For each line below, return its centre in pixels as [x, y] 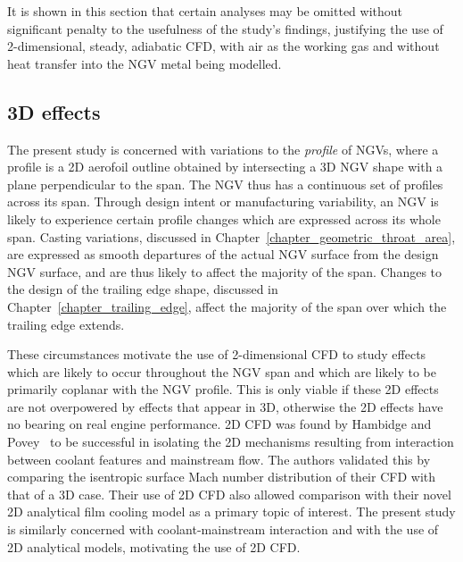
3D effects [54, 111]
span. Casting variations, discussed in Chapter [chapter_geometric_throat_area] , [231, 236]
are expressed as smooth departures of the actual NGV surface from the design [223, 254]
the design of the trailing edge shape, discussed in [143, 289]
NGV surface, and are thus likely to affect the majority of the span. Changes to [225, 271]
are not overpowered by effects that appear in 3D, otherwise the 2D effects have [225, 406]
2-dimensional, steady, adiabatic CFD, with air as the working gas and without [223, 46]
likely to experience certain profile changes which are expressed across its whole [224, 218]
